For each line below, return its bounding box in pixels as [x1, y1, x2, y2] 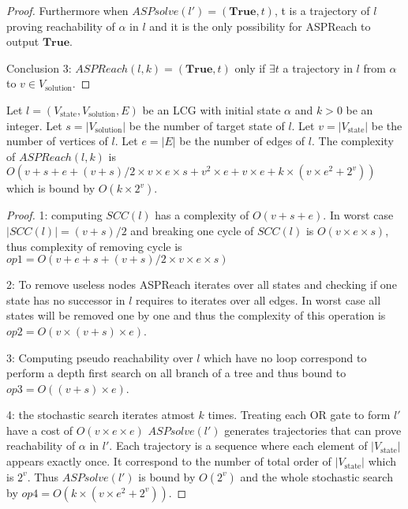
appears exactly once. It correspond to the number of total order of [6, 453, 331, 470]
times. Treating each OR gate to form [208, 406, 391, 423]
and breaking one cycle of [130, 222, 254, 238]
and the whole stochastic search [240, 468, 393, 485]
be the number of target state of [129, 117, 285, 133]
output [6, 33, 39, 50]
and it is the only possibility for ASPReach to [149, 17, 371, 34]
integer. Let [6, 117, 62, 133]
